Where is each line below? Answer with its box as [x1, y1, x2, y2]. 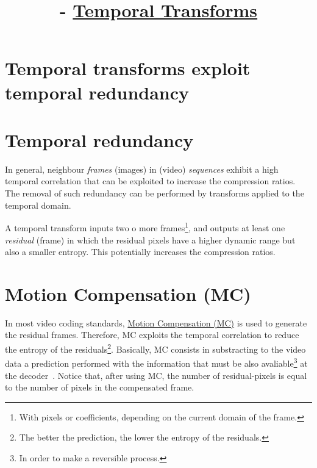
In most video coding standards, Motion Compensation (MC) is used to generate [5, 316, 307, 329]
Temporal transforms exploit [5, 56, 251, 81]
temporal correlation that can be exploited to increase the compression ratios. [5, 175, 296, 187]
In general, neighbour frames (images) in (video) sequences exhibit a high [5, 162, 279, 175]
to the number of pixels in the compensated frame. [5, 381, 194, 394]
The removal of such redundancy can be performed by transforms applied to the [5, 187, 304, 200]
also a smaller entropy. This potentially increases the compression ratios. [5, 245, 276, 258]
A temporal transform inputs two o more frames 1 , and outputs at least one [5, 220, 285, 234]
